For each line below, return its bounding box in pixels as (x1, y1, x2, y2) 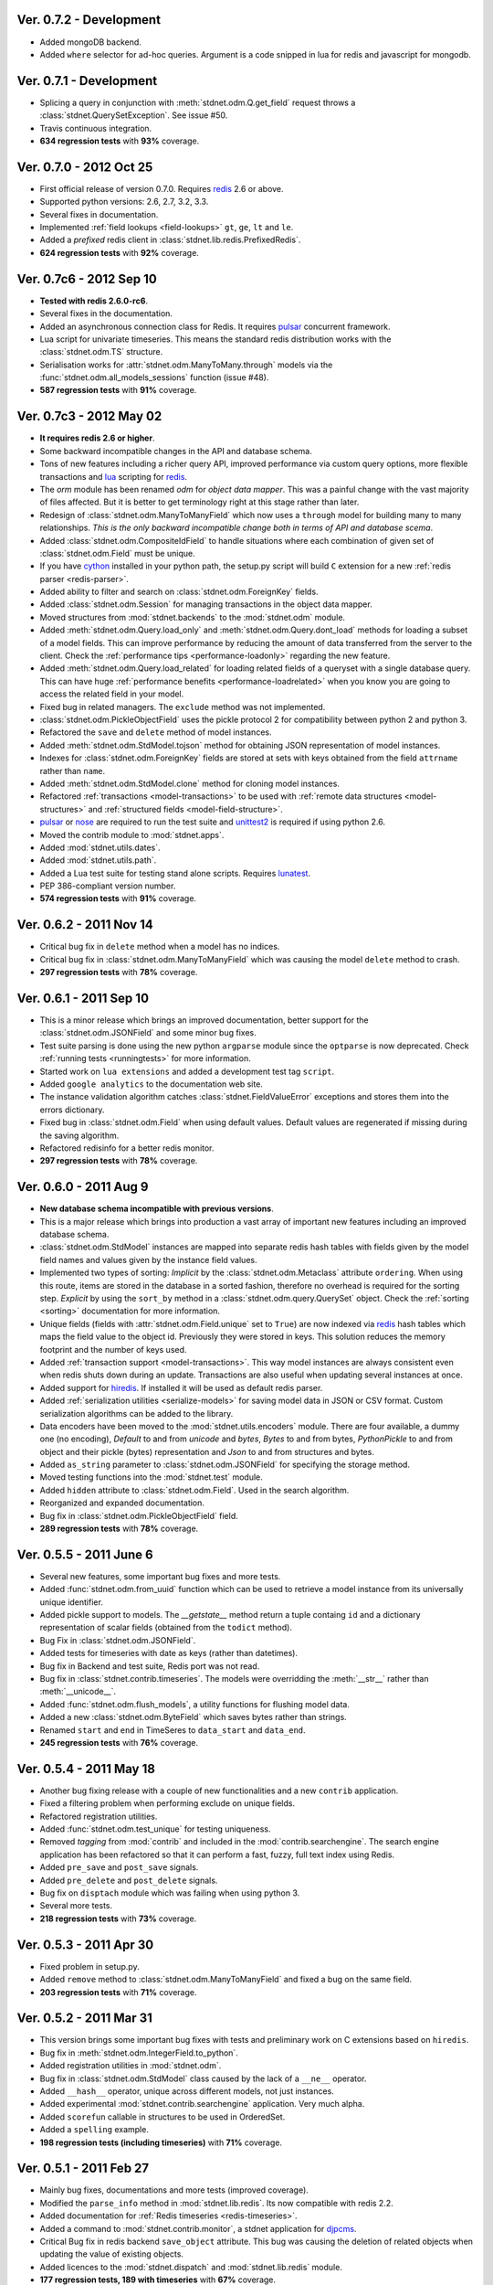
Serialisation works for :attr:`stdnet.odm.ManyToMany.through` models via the (39, 359, 333, 370)
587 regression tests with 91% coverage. (39, 385, 197, 396)
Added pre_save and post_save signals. (39, 1862, 199, 1873)
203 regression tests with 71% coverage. (39, 1986, 197, 1997)
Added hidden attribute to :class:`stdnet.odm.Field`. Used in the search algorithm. (39, 1484, 350, 1495)
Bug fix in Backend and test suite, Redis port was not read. (39, 1660, 260, 1672)
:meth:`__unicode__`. (39, 1686, 117, 1697)
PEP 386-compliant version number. (39, 880, 176, 891)
